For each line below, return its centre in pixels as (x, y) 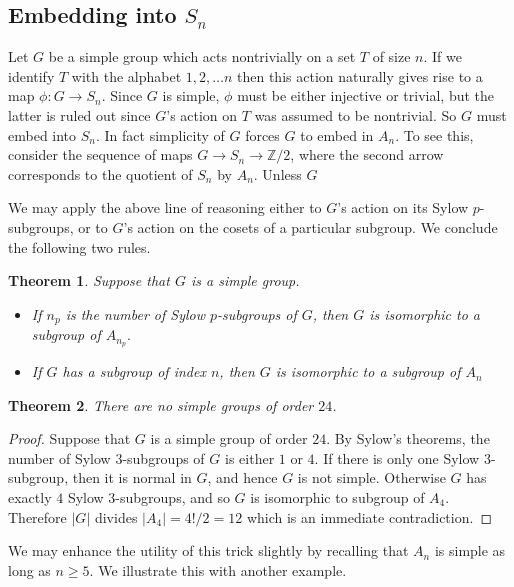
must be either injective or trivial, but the (366, 95)
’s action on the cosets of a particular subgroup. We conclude (310, 226)
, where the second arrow (367, 154)
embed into (42, 134)
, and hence (242, 477)
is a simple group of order (229, 438)
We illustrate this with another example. (222, 569)
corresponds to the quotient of (100, 173)
